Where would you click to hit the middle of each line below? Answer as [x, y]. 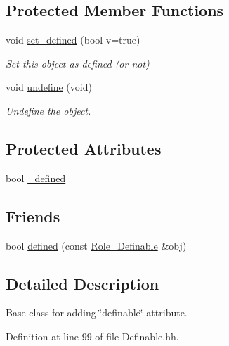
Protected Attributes [84, 148]
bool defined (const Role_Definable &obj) [96, 245]
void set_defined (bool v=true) [73, 40]
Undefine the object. [48, 110]
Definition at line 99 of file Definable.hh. [92, 336]
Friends [33, 216]
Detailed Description [83, 283]
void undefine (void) [49, 87]
